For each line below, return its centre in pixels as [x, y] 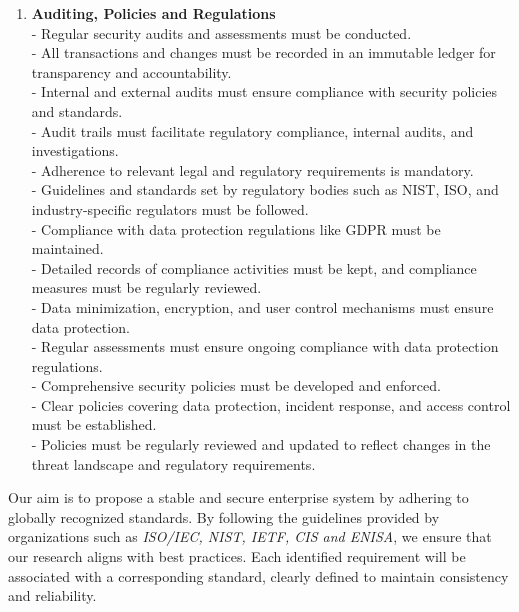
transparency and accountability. [131, 71]
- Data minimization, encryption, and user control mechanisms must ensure [262, 306]
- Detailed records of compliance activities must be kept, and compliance [254, 267]
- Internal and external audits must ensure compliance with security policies [264, 91]
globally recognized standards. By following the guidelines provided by [224, 516]
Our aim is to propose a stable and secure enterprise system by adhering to [238, 497]
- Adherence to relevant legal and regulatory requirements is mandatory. [252, 169]
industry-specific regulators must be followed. [170, 208]
